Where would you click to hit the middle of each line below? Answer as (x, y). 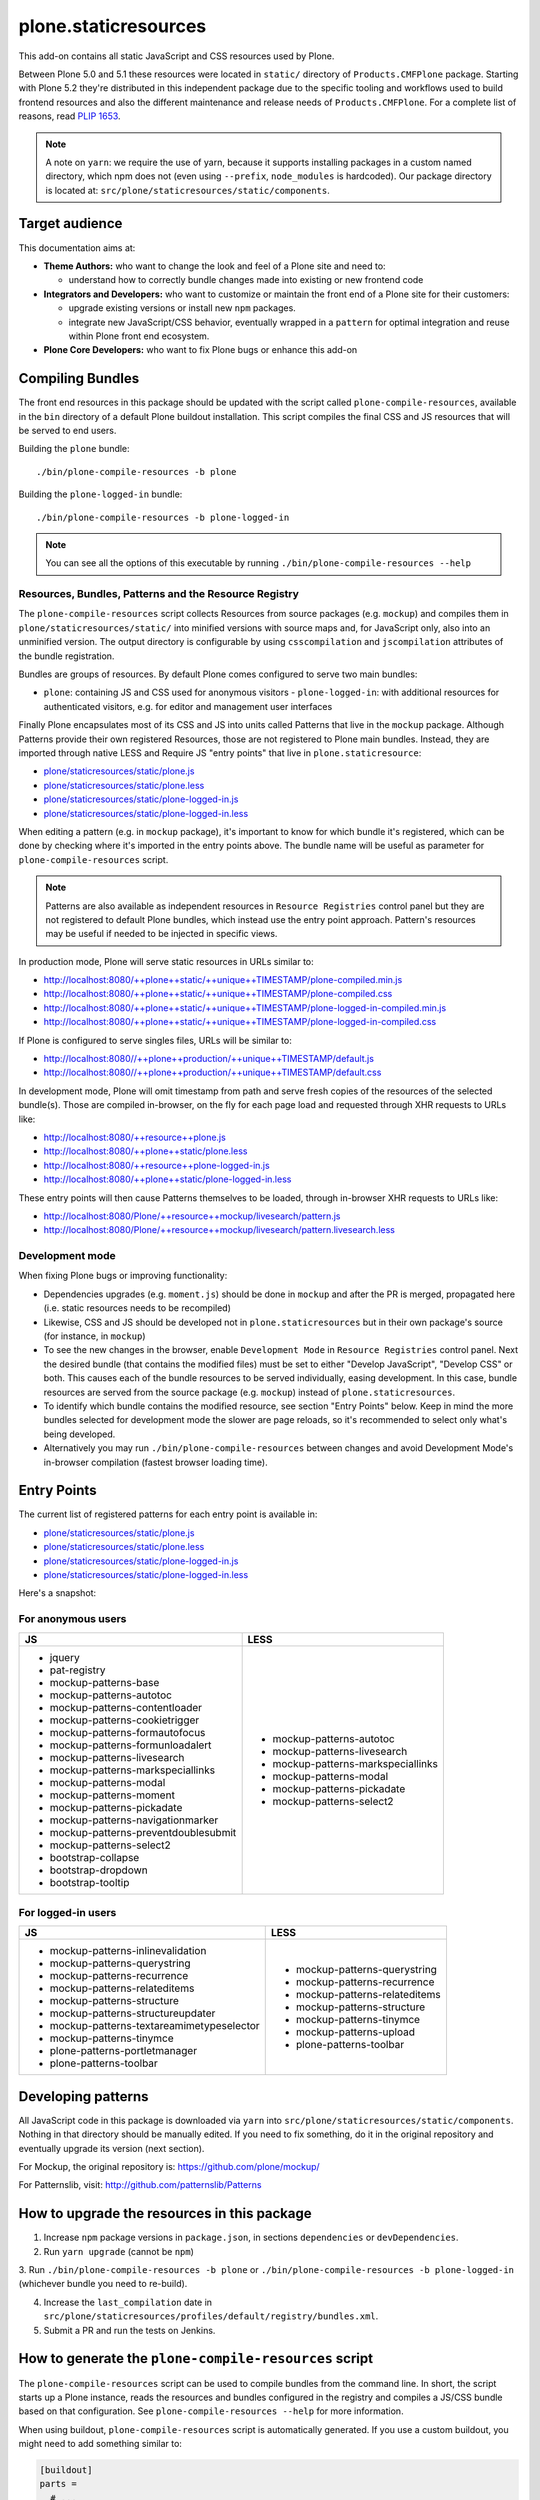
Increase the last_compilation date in (128, 2302)
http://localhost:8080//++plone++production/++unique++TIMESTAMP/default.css (212, 1072)
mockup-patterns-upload (355, 2032)
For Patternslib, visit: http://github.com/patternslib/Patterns (140, 2185)
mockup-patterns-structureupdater (132, 2013)
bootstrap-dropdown (99, 1870)
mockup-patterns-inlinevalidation (128, 1951)
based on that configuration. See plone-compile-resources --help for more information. (211, 2411)
